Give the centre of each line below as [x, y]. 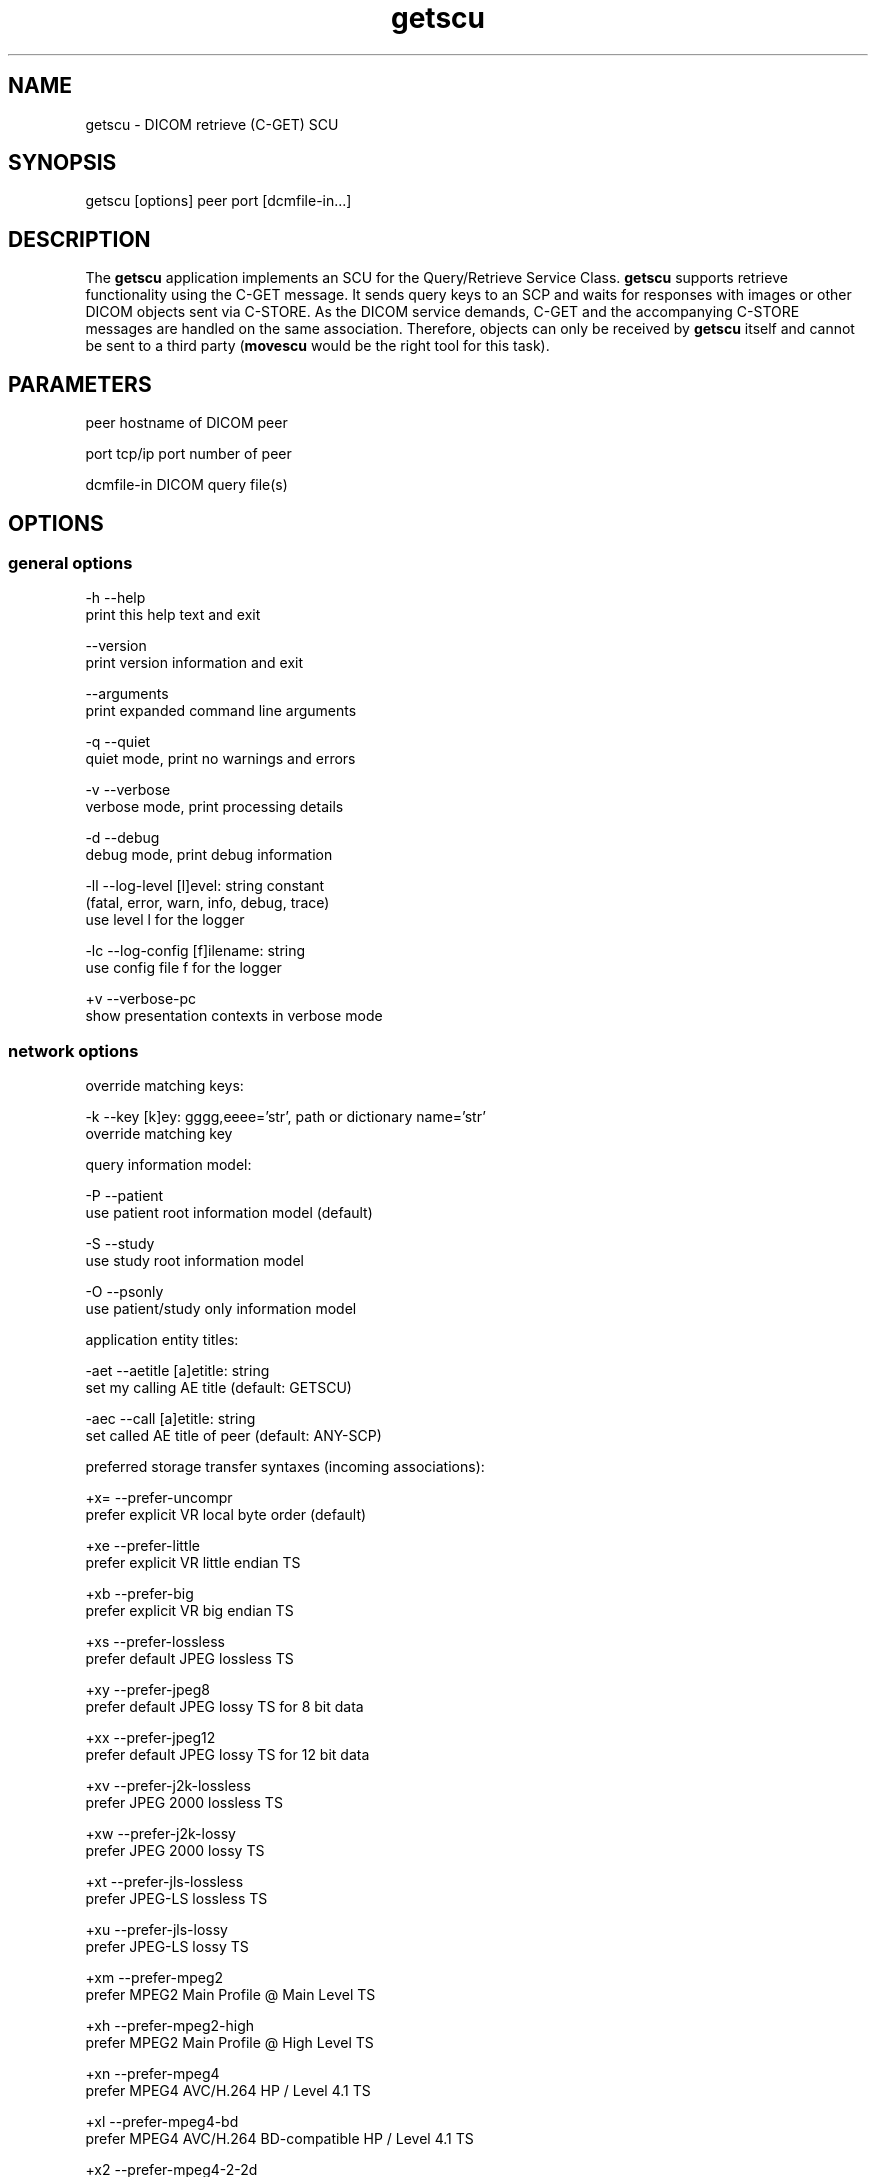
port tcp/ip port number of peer [188, 454]
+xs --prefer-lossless [155, 1642]
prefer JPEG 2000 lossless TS [184, 1803]
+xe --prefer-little [143, 1546]
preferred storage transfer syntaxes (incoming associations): [285, 1467]
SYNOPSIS [62, 163]
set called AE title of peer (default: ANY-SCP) [233, 1436]
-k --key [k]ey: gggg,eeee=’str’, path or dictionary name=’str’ [285, 1117]
